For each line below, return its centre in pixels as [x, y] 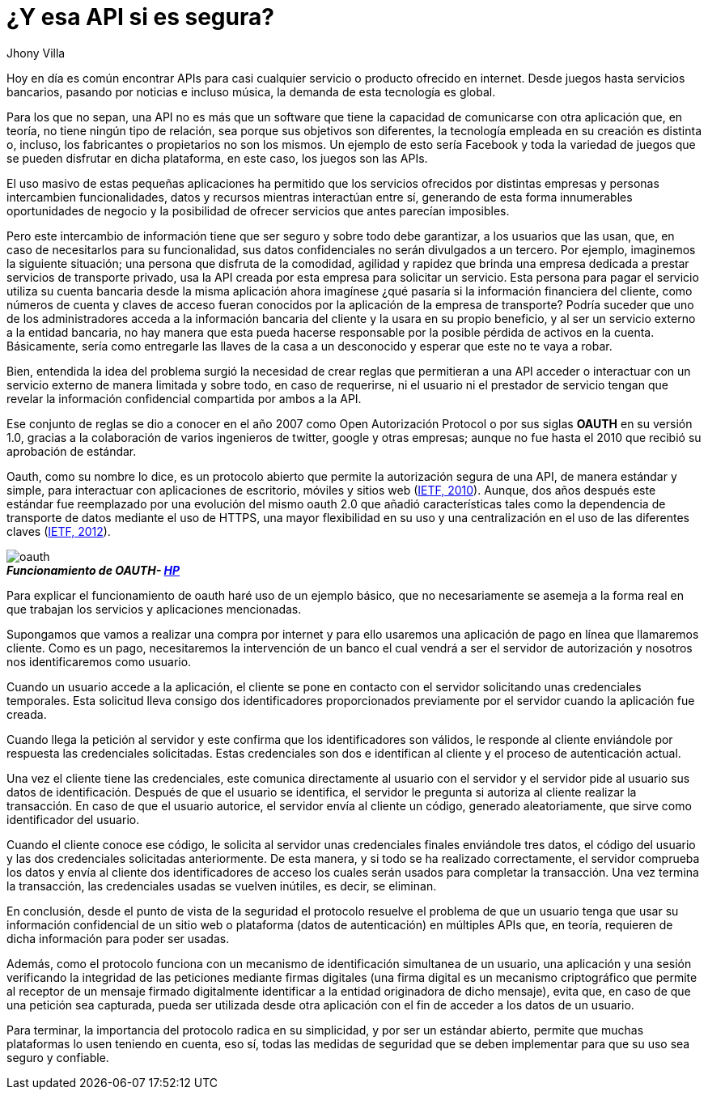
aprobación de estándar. [72, 451]
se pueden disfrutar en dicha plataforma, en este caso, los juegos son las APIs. [217, 158]
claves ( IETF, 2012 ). [59, 531]
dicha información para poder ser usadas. [118, 938]
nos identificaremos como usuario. [99, 661]
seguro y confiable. [58, 1057]
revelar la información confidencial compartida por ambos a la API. [184, 398]
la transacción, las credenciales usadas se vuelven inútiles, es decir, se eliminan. [222, 886]
